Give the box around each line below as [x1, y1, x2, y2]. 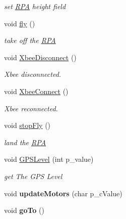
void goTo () [4, 205, 44, 215]
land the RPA [4, 137, 46, 147]
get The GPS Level [4, 170, 62, 181]
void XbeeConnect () [4, 85, 69, 96]
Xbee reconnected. [4, 103, 58, 113]
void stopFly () [4, 120, 51, 130]
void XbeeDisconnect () [4, 52, 77, 62]
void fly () [4, 18, 35, 28]
